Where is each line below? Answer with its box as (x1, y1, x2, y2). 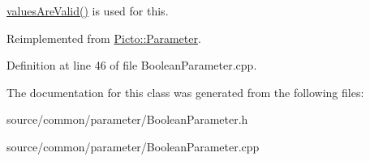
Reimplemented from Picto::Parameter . (6, 29, 201, 46)
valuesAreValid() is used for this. (6, 2, 169, 19)
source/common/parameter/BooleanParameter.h (6, 111, 248, 128)
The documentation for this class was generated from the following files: (6, 83, 364, 100)
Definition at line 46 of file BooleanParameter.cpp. (6, 57, 257, 74)
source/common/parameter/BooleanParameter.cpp (6, 138, 260, 155)
